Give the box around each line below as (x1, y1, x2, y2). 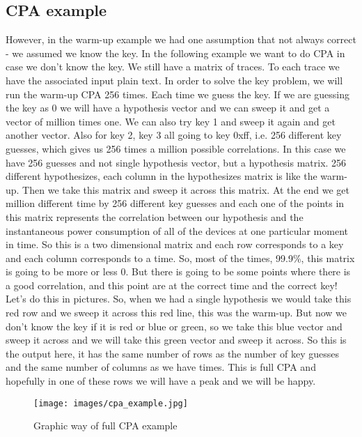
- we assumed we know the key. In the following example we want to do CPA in (6, 45, 345, 60)
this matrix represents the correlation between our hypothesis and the (6, 209, 304, 224)
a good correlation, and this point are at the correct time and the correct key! (6, 277, 338, 292)
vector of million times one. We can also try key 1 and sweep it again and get (6, 114, 336, 128)
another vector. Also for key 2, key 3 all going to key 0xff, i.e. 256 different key (6, 128, 342, 142)
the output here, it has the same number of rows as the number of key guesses (6, 346, 339, 360)
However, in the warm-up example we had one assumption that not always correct (6, 32, 356, 47)
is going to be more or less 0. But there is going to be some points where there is (6, 264, 351, 279)
